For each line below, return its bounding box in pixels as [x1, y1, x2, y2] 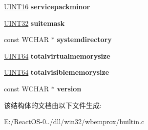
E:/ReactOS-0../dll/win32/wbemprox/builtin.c [4, 116, 145, 127]
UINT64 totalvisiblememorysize [4, 67, 109, 77]
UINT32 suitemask [4, 18, 65, 28]
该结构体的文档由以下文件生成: [4, 100, 102, 110]
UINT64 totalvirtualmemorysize [4, 50, 110, 61]
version [57, 83, 82, 93]
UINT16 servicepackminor [4, 1, 90, 11]
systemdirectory [57, 34, 112, 44]
